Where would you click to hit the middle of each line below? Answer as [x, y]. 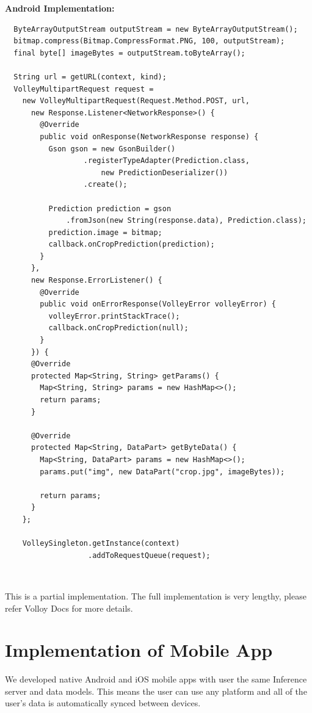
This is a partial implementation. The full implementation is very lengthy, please [156, 595]
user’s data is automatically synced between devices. [103, 703]
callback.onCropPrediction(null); [118, 328]
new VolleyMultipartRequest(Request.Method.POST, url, [136, 101]
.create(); [105, 185]
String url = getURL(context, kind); [90, 77]
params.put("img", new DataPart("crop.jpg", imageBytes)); [162, 472]
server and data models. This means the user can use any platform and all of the [156, 691]
